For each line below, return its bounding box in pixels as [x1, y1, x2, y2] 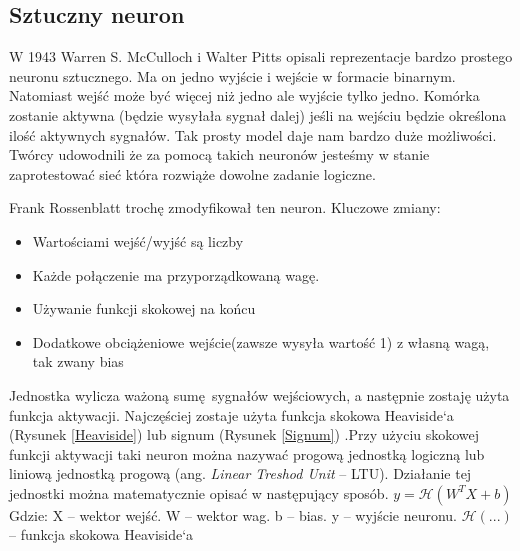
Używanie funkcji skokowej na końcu [32, 298, 256, 319]
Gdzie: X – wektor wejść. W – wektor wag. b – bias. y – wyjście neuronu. [9, 504, 457, 525]
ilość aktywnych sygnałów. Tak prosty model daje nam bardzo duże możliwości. [9, 124, 497, 145]
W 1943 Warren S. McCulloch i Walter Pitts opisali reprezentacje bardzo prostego [9, 46, 513, 67]
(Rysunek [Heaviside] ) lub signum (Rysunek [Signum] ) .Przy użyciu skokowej [9, 424, 480, 445]
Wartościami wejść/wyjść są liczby [32, 230, 244, 251]
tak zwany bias [32, 351, 124, 372]
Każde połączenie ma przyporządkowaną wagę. [32, 264, 320, 285]
